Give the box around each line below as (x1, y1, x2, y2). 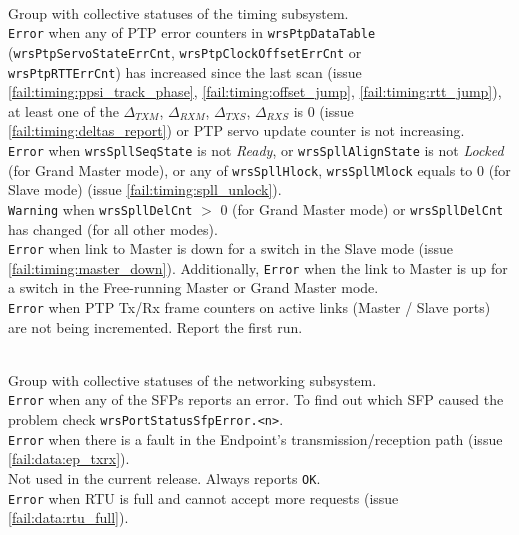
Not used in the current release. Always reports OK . (8, 468, 321, 488)
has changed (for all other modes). (8, 218, 218, 239)
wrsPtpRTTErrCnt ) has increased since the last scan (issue (8, 61, 362, 82)
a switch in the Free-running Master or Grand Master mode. (8, 277, 379, 298)
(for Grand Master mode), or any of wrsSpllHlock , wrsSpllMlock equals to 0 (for (8, 159, 511, 180)
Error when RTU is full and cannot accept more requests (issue (8, 487, 399, 508)
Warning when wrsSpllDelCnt (8, 198, 193, 219)
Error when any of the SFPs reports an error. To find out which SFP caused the (8, 389, 504, 410)
